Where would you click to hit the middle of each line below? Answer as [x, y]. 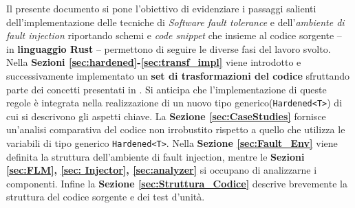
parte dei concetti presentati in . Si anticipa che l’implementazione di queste [166, 89]
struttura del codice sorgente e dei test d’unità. [106, 197]
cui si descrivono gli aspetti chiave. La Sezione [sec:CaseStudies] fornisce [166, 116]
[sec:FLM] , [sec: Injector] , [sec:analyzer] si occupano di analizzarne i [162, 170]
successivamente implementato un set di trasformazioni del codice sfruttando [178, 75]
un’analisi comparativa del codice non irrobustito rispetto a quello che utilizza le [176, 129]
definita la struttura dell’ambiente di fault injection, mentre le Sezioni [155, 156]
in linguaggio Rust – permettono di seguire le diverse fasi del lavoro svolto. [169, 48]
